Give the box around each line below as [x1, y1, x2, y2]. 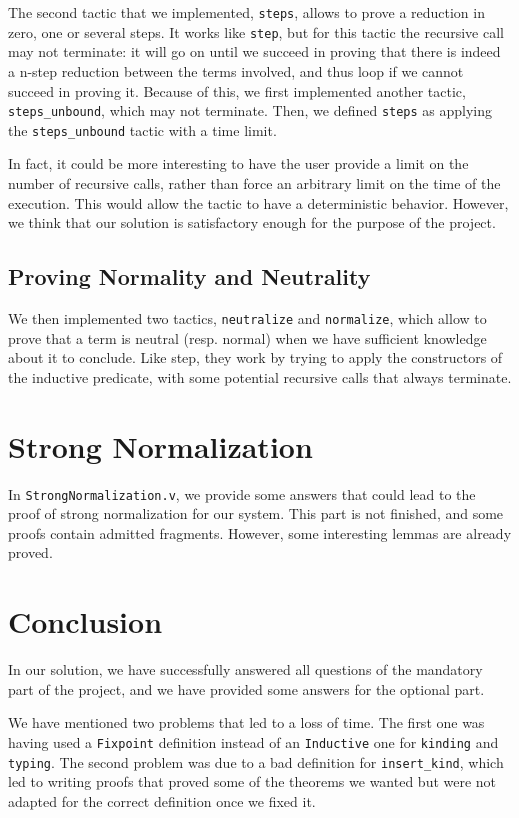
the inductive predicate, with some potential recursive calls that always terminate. [8, 366, 512, 387]
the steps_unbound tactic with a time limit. [8, 119, 277, 140]
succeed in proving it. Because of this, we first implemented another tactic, [8, 80, 466, 101]
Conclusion [8, 601, 163, 642]
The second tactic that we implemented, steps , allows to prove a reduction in [8, 2, 485, 22]
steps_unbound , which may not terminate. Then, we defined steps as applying [8, 100, 493, 121]
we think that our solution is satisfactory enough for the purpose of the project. [8, 212, 496, 233]
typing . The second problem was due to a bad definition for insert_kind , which [8, 751, 504, 772]
